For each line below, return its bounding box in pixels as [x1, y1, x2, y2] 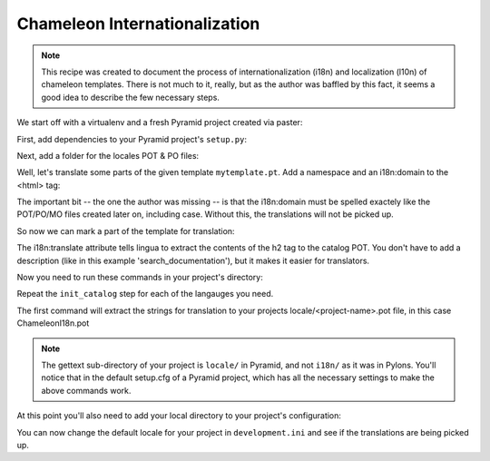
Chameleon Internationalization [16, 14, 260, 34]
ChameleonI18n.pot [16, 318, 90, 329]
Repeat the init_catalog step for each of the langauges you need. [16, 289, 274, 299]
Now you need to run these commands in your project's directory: [16, 272, 263, 283]
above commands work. [41, 385, 132, 396]
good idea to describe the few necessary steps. [41, 92, 220, 103]
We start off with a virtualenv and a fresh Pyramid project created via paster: [16, 117, 303, 128]
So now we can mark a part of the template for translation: [16, 225, 235, 236]
